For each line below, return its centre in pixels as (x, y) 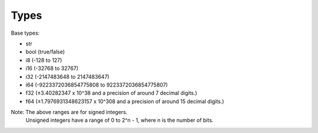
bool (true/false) (45, 52)
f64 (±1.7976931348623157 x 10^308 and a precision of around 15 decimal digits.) (125, 101)
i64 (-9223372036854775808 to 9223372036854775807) (97, 85)
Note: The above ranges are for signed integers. (69, 112)
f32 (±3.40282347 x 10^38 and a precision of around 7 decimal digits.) (111, 93)
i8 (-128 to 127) (44, 60)
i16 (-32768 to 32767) (52, 68)
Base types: (25, 33)
